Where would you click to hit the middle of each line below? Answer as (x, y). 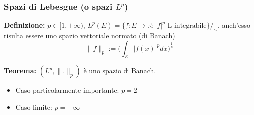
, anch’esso (234, 25)
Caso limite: (34, 107)
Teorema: (20, 71)
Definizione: (25, 25)
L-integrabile (187, 26)
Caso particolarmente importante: (67, 90)
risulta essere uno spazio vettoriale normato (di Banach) (90, 35)
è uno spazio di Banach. (120, 71)
